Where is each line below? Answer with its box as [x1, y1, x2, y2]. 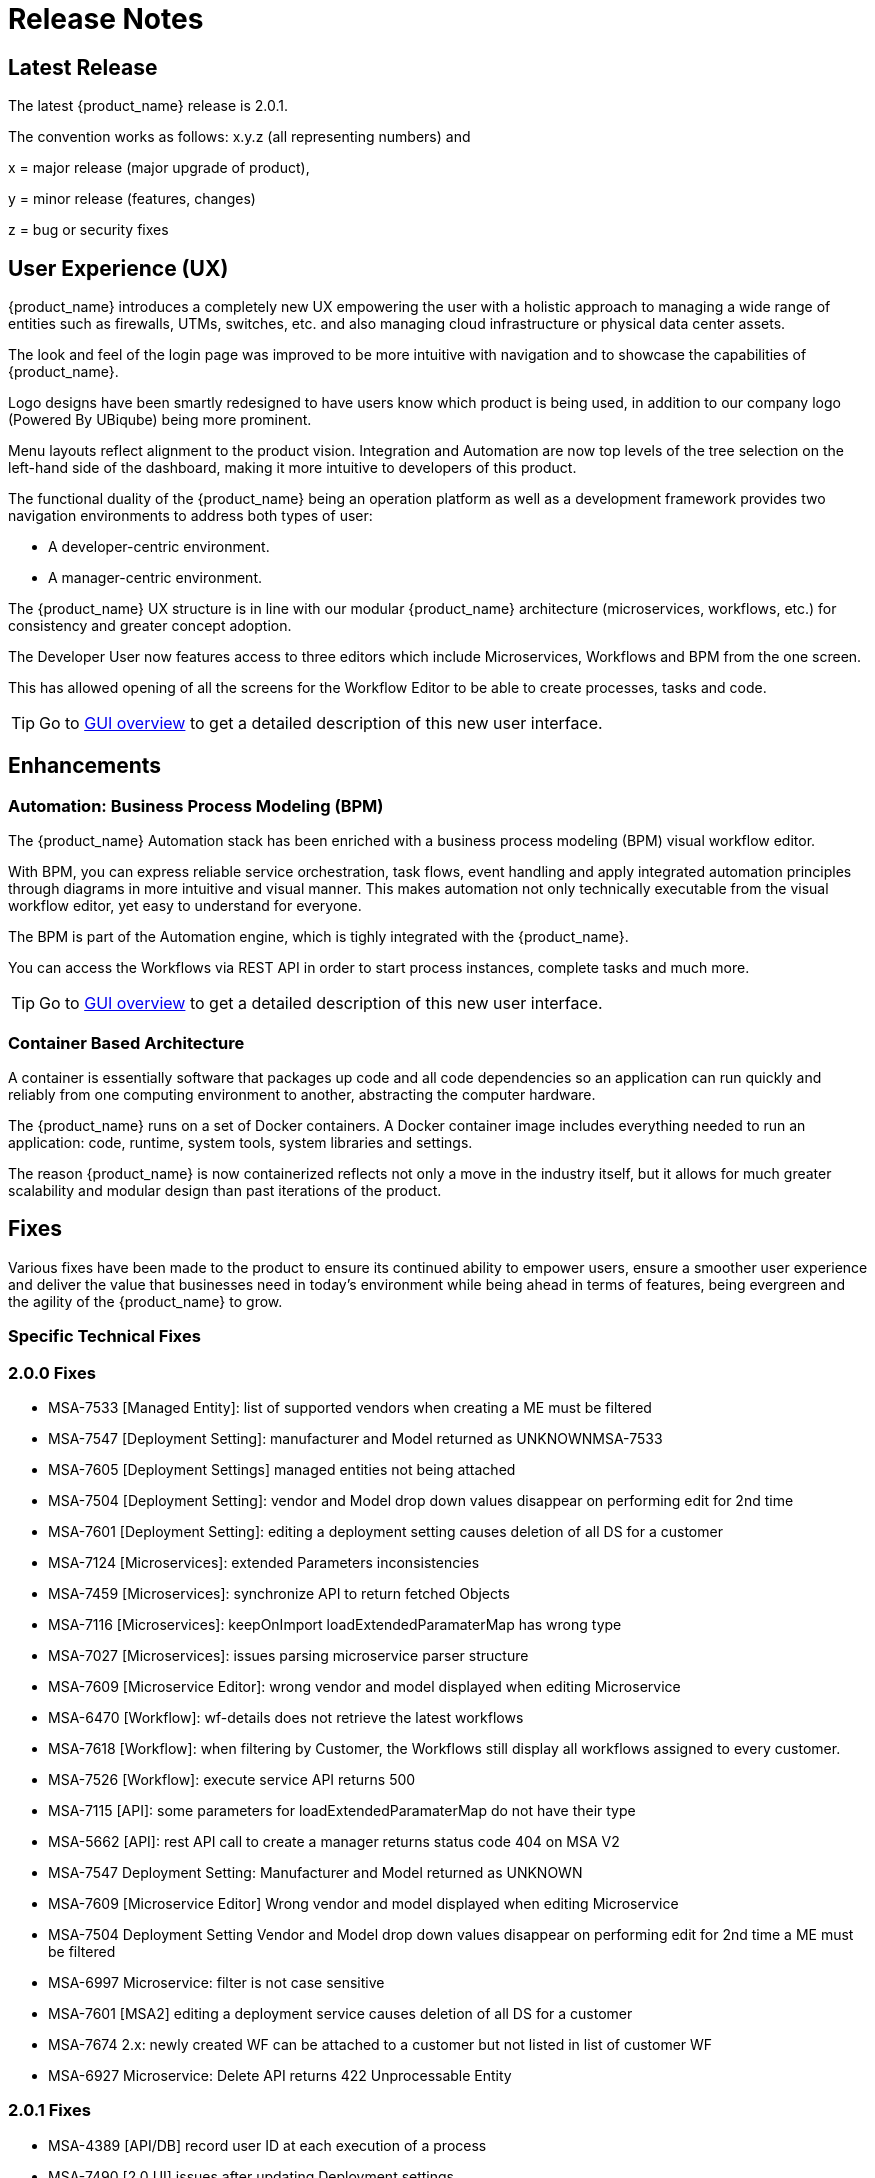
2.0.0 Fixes [8, 1362, 96, 1383]
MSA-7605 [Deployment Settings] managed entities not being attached [48, 1460, 516, 1478]
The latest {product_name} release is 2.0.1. [8, 97, 288, 115]
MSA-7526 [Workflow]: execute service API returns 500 [48, 1770, 416, 1788]
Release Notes [8, 2, 204, 36]
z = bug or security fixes [8, 221, 169, 239]
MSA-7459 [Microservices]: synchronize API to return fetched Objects [48, 1584, 510, 1602]
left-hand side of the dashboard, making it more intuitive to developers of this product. [8, 459, 577, 477]
